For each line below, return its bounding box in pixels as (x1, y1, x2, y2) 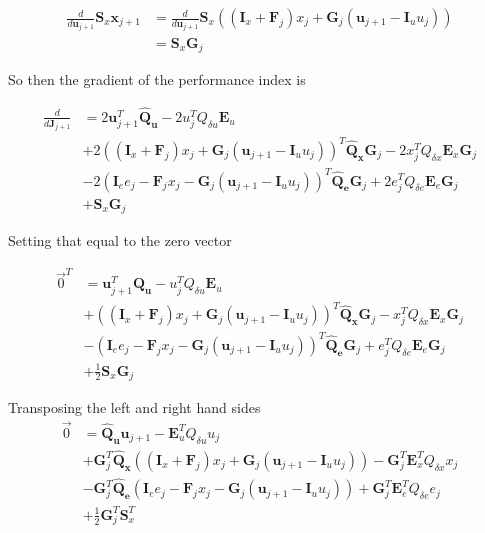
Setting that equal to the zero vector (8, 230, 232, 251)
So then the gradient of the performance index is (8, 68, 306, 89)
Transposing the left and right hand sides (8, 397, 261, 418)
